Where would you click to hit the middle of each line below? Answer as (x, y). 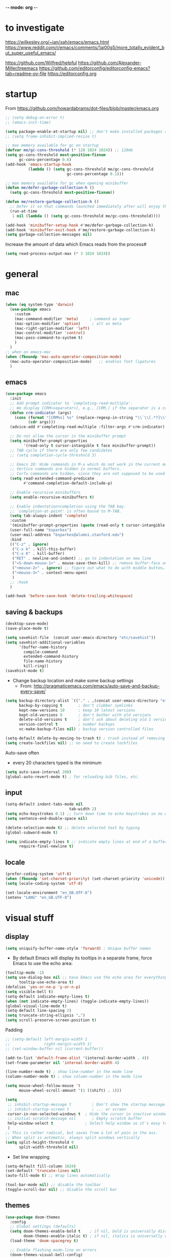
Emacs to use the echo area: (42, 963)
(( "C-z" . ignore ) (30, 544)
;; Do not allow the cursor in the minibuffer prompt (68, 436)
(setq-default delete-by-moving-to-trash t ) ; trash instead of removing (85, 738)
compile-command (41, 652)
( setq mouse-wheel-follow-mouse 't (43, 1086)
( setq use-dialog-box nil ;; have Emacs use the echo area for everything (86, 978)
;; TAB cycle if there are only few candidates (61, 450)
